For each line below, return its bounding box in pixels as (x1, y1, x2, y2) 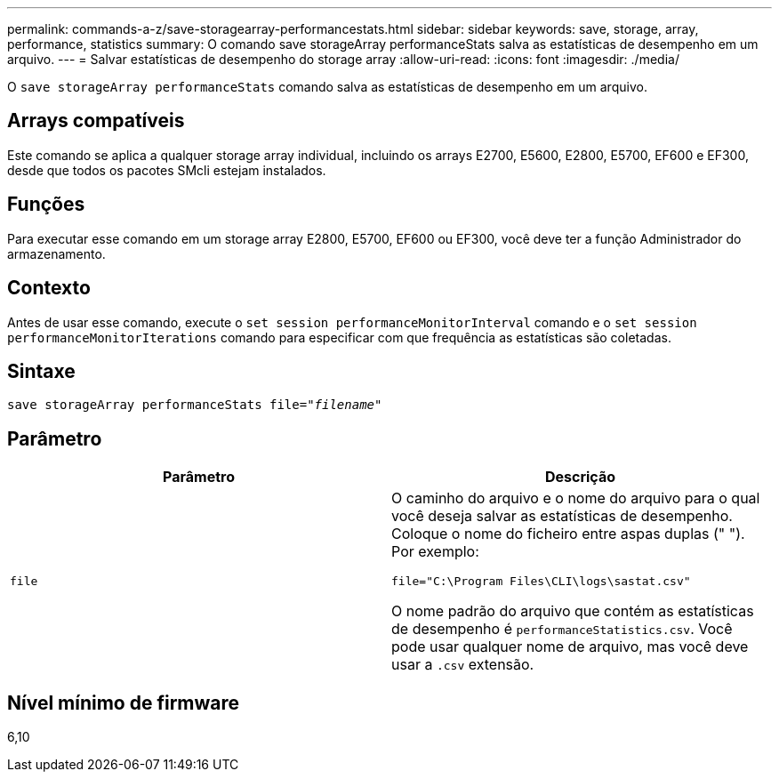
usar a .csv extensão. (391, 655, 534, 674)
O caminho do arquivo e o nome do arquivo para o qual (391, 489, 760, 508)
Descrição (544, 468, 616, 486)
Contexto (7, 277, 91, 300)
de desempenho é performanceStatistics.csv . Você (391, 620, 733, 638)
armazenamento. (7, 245, 106, 261)
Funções (7, 193, 85, 216)
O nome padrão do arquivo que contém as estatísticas (391, 602, 754, 621)
